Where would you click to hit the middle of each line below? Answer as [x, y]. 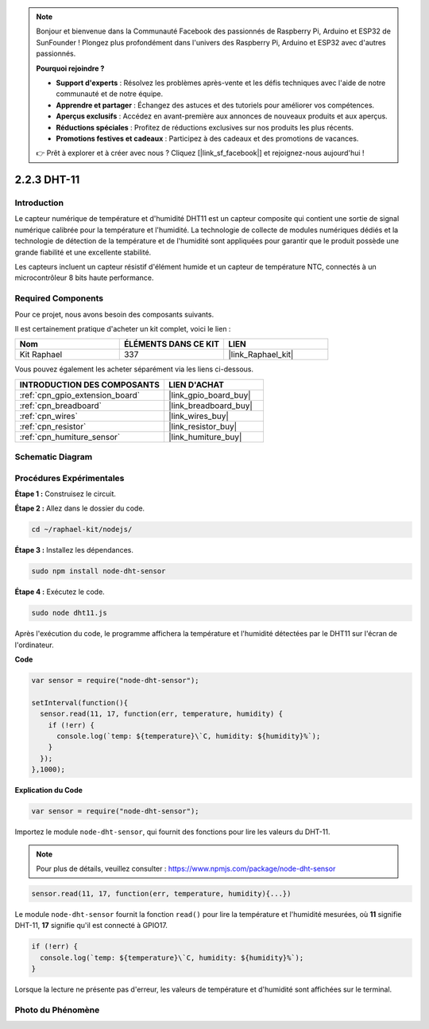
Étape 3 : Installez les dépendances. [74, 550]
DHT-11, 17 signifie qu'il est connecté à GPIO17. [91, 926]
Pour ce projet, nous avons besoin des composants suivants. [114, 314]
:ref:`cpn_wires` [49, 416]
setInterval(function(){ [80, 703]
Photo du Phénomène [57, 1010]
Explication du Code [49, 790]
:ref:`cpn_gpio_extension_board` [80, 395]
